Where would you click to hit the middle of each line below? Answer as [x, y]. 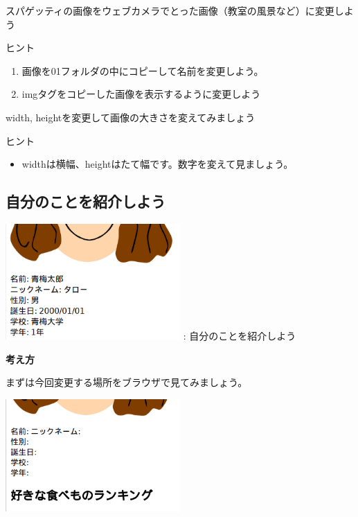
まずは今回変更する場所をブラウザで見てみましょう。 [127, 382]
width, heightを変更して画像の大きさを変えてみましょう [131, 117]
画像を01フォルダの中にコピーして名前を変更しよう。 [143, 70]
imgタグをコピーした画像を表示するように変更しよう [141, 94]
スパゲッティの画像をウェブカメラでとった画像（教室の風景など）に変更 [170, 10]
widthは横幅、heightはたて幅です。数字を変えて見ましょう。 [158, 164]
